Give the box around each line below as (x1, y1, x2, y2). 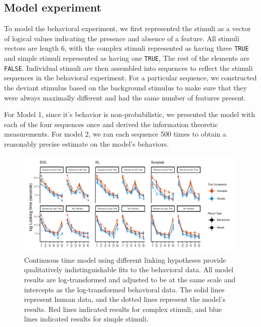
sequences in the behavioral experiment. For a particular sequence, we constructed (4, 72, 257, 83)
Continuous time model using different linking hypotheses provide (24, 254, 226, 265)
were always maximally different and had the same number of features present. (4, 92, 246, 102)
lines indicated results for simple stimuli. (24, 313, 149, 324)
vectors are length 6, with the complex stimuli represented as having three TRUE (4, 43, 249, 53)
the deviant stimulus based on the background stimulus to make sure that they (4, 82, 247, 92)
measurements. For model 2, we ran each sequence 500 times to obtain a (4, 129, 226, 139)
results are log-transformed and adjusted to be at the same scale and (24, 274, 235, 285)
